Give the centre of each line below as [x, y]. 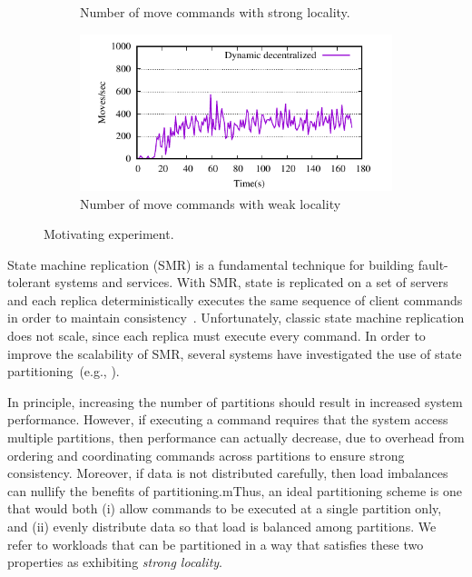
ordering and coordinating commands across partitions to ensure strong [206, 455]
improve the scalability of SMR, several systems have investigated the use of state [235, 353]
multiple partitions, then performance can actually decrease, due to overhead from [236, 438]
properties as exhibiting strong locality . [115, 562]
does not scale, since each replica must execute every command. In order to [216, 336]
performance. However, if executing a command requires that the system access [228, 419]
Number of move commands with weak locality [211, 203]
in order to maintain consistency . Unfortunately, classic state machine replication [236, 318]
